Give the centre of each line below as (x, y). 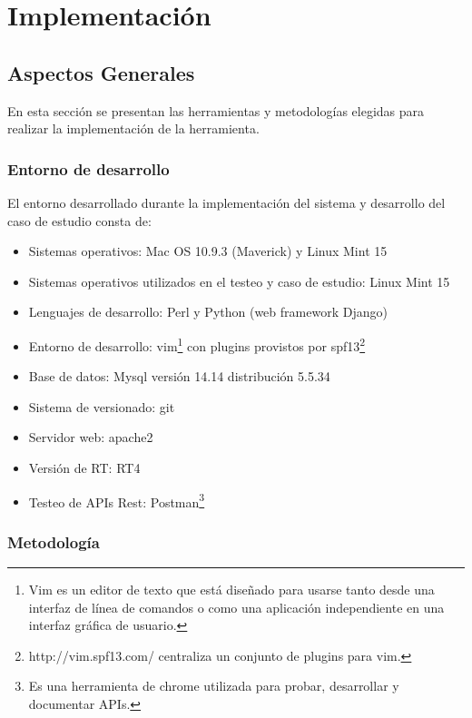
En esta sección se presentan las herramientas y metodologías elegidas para (216, 110)
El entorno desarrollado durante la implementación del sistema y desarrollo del (226, 202)
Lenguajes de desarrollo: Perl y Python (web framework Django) (208, 312)
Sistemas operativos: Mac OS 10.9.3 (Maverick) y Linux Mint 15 (208, 251)
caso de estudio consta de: (79, 220)
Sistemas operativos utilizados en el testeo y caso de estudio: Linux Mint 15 (239, 281)
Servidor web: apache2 (91, 437)
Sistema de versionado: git (102, 406)
